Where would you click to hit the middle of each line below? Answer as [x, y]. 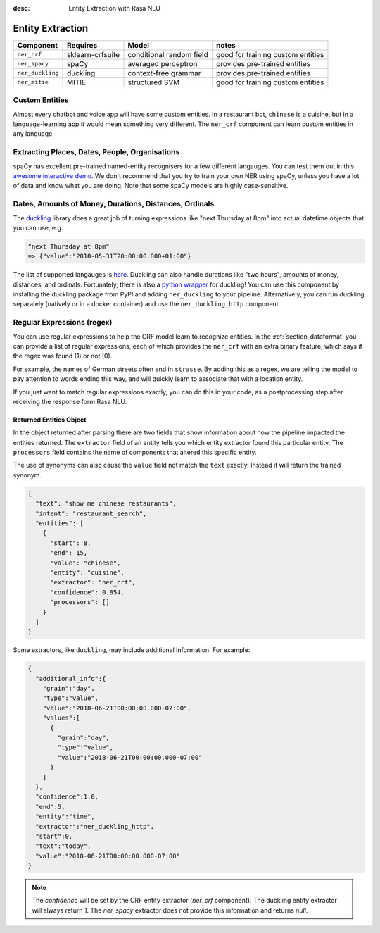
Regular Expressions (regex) [63, 323]
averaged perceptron [163, 63]
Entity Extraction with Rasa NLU [115, 8]
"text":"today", [63, 846]
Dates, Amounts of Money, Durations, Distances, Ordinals [114, 204]
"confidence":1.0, [67, 797]
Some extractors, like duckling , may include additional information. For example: [132, 650]
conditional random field [168, 54]
